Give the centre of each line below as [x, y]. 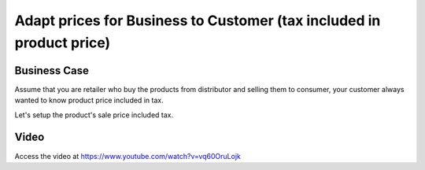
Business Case [52, 70]
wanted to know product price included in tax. [89, 100]
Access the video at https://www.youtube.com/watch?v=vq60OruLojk [128, 156]
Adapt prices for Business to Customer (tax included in [198, 20]
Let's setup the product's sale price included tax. [94, 115]
